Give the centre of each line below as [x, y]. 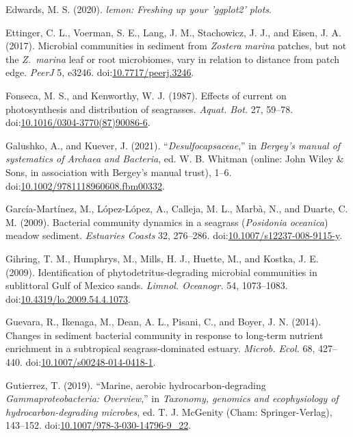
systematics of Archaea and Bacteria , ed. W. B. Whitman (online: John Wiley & [175, 159]
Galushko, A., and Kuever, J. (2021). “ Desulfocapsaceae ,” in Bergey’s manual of [173, 145]
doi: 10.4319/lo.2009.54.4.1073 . [68, 298]
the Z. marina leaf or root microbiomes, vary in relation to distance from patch [173, 59]
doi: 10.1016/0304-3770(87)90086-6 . [78, 122]
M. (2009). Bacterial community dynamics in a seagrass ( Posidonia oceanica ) [167, 222]
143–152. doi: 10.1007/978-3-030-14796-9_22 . [99, 425]
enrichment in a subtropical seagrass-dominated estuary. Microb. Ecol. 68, [160, 348]
